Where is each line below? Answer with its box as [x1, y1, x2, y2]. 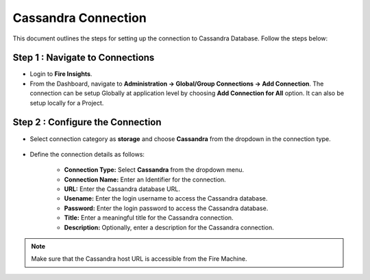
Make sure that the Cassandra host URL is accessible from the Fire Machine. [31, 255, 247, 263]
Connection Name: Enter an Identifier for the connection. [64, 175, 226, 183]
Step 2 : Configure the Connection [12, 116, 162, 128]
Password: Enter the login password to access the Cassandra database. [64, 204, 269, 212]
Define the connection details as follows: [29, 150, 145, 158]
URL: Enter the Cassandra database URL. [64, 185, 181, 193]
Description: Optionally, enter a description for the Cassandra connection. [64, 223, 274, 231]
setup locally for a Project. [29, 99, 104, 107]
